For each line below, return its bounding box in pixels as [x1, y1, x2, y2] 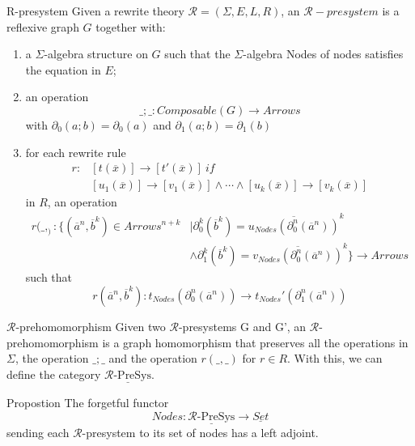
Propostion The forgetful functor [6, 393, 169, 410]
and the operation [108, 350, 197, 367]
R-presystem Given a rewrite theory [6, 2, 184, 19]
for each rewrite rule [25, 143, 126, 160]
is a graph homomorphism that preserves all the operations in [102, 333, 409, 350]
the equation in [25, 61, 101, 78]
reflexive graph [6, 18, 79, 35]
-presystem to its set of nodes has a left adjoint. [82, 423, 319, 440]
